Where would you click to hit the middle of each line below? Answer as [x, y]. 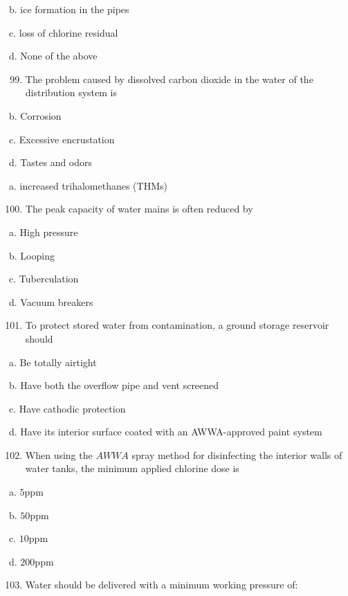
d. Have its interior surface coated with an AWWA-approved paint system [166, 432]
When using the [59, 454]
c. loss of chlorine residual [64, 32]
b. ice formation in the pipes [69, 9]
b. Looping [32, 255]
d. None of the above [53, 56]
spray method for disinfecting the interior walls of [237, 454]
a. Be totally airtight [53, 362]
